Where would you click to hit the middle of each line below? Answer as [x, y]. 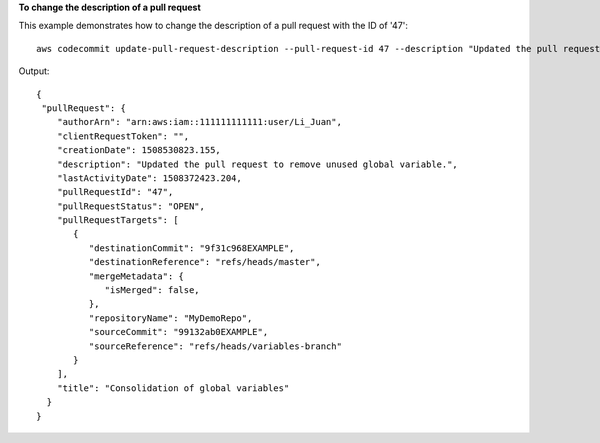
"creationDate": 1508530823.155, [139, 150]
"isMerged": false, [152, 290]
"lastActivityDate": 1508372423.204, [149, 178]
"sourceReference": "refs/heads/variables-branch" [215, 346]
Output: [34, 71]
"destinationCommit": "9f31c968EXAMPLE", [191, 248]
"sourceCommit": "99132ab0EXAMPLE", [178, 332]
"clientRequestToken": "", [123, 136]
